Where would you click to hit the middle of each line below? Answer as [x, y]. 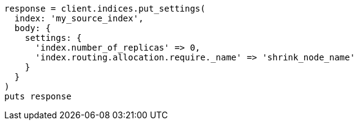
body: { [32, 28]
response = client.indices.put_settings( [105, 9]
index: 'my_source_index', [79, 18]
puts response [38, 96]
